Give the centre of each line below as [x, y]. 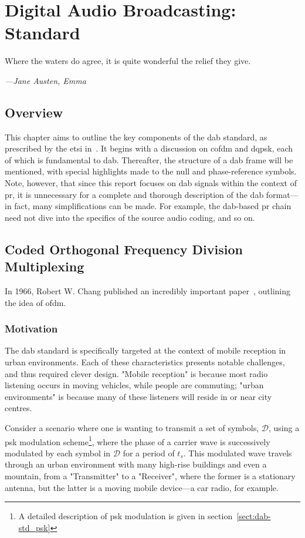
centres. [18, 408]
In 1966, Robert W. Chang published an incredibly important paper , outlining [148, 291]
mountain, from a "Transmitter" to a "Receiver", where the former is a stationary [150, 476]
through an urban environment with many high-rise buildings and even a [136, 464]
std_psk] [34, 527]
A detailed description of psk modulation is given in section [126, 516]
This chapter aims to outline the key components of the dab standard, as [136, 137]
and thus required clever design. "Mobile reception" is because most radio [136, 373]
